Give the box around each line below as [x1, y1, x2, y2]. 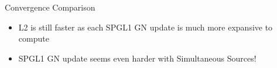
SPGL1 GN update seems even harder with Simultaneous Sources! [18, 52, 257, 64]
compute [18, 32, 49, 45]
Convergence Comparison [5, 1, 95, 13]
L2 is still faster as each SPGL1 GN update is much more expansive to [18, 21, 273, 33]
